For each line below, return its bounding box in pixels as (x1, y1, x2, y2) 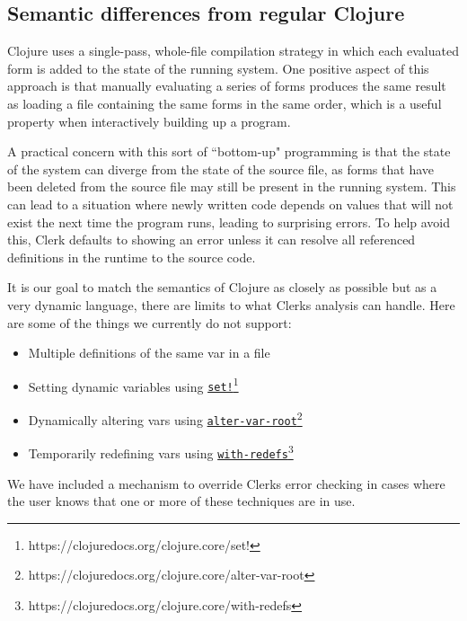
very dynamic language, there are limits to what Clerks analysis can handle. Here (7, 295, 455, 314)
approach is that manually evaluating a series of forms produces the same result (7, 76, 446, 95)
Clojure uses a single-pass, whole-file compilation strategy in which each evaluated (7, 41, 459, 60)
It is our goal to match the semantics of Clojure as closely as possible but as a (7, 278, 437, 297)
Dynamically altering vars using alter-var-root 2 (28, 408, 303, 429)
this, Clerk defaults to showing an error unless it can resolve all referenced (7, 230, 416, 249)
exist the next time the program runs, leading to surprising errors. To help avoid (7, 212, 451, 231)
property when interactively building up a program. (7, 111, 291, 130)
